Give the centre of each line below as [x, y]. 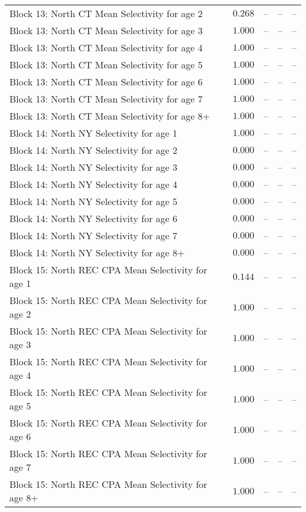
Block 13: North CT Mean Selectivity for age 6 [106, 82]
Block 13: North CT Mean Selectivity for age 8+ [110, 116]
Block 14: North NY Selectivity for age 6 [94, 218]
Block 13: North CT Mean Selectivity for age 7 [106, 99]
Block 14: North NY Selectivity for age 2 [94, 150]
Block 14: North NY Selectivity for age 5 [94, 201]
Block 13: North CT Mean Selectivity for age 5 [106, 65]
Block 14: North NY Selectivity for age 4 [94, 184]
